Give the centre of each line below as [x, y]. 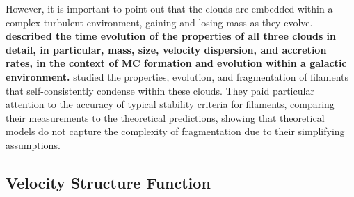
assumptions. [33, 144]
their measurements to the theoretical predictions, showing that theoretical [165, 117]
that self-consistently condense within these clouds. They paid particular [160, 90]
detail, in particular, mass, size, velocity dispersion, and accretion [166, 49]
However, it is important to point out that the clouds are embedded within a [169, 8]
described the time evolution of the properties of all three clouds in [171, 36]
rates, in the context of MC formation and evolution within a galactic [176, 63]
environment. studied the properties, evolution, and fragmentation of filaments [177, 76]
